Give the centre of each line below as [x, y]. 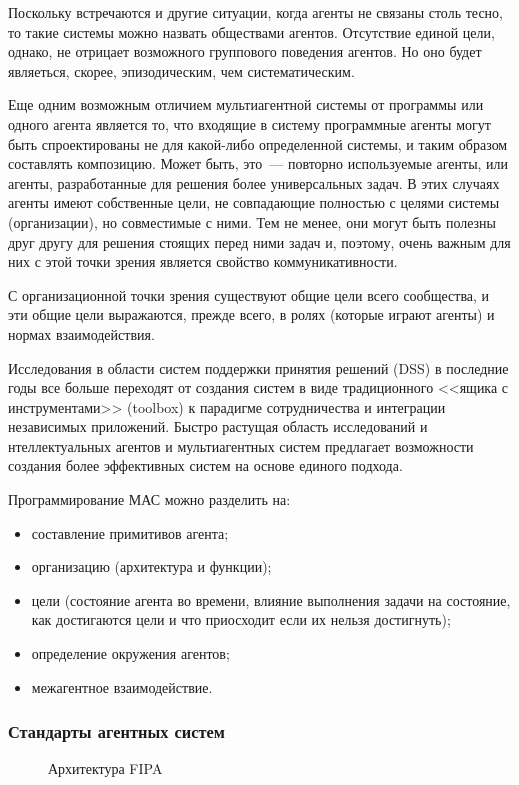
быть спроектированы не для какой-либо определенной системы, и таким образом [258, 143]
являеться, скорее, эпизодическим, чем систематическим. [181, 70]
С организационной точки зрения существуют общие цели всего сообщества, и [249, 294]
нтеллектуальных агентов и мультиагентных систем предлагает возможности [241, 445]
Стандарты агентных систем [116, 731]
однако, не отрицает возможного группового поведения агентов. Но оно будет [245, 51]
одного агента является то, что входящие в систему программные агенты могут [249, 123]
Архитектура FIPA [105, 768]
